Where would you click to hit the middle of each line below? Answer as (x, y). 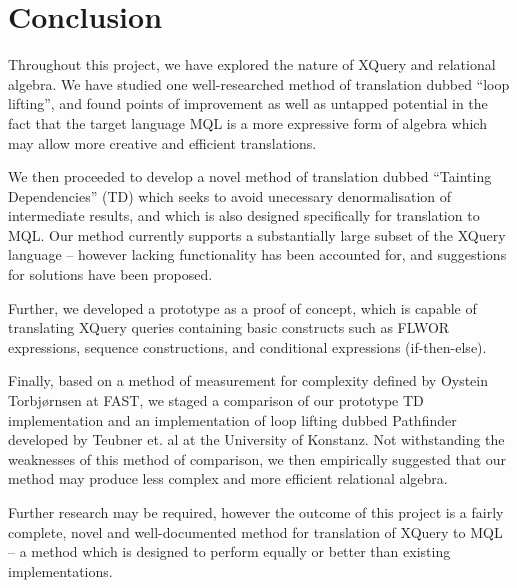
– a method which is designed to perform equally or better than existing (229, 551)
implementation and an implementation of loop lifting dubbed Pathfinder (232, 419)
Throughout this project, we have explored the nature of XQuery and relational (252, 64)
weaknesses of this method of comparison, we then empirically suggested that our (257, 458)
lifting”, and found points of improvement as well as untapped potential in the (248, 103)
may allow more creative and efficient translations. (162, 142)
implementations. (60, 570)
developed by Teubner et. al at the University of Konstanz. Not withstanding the (256, 439)
